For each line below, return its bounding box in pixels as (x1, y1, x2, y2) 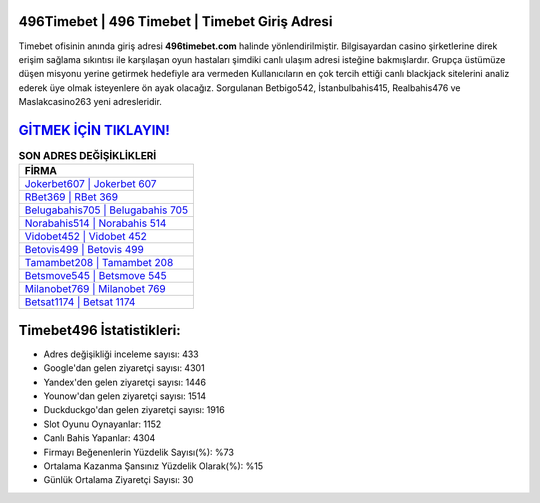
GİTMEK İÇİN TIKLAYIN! (18, 121, 170, 139)
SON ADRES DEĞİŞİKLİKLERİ (18, 149, 157, 163)
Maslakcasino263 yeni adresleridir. (18, 96, 162, 108)
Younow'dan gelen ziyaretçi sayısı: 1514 (43, 390, 207, 402)
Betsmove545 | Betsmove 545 (24, 269, 167, 283)
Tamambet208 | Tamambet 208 (24, 256, 174, 270)
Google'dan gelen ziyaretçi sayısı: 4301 (43, 362, 205, 374)
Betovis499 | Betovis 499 (24, 243, 144, 257)
